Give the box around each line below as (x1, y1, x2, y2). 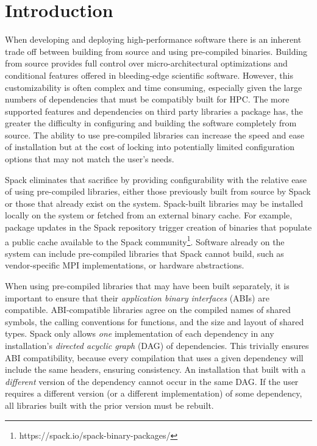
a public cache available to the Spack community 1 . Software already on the (5, 233, 285, 248)
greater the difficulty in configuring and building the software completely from (5, 117, 297, 129)
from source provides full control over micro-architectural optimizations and (5, 57, 288, 70)
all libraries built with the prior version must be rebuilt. (5, 399, 214, 411)
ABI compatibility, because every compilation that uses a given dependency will (5, 351, 304, 364)
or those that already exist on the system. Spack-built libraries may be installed (5, 196, 304, 209)
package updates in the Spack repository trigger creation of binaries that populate (5, 221, 312, 234)
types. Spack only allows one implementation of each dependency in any (5, 327, 274, 340)
